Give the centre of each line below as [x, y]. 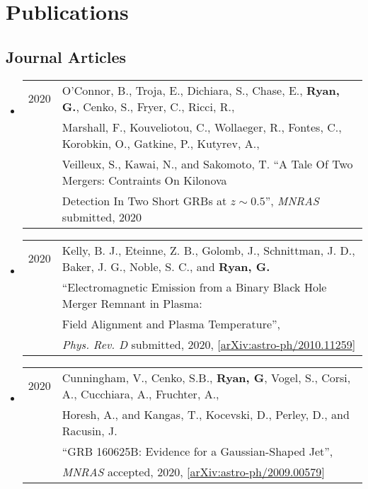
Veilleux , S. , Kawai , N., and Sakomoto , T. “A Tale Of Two [207, 163]
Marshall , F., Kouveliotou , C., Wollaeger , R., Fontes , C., [202, 127]
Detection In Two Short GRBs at [144, 200]
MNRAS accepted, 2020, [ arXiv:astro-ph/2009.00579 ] [193, 471]
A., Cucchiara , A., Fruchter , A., [140, 393]
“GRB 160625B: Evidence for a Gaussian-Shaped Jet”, [197, 451]
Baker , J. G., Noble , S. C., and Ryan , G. [166, 266]
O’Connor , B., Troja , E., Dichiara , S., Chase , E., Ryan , [201, 90]
